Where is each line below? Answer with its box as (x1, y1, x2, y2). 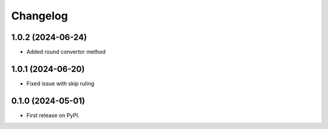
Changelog (11, 9, 68, 22)
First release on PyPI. (26, 111, 80, 119)
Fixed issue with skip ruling (26, 79, 95, 87)
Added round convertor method (26, 48, 106, 56)
